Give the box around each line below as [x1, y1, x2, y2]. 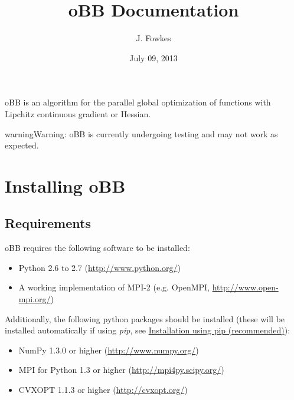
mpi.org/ [18, 293, 51, 305]
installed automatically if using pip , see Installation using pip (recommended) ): [5, 324, 290, 336]
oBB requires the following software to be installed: [5, 242, 190, 254]
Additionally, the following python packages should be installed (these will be [5, 312, 285, 325]
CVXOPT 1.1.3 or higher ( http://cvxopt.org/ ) [18, 384, 188, 396]
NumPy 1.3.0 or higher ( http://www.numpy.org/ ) [18, 343, 199, 356]
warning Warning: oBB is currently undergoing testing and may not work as [5, 127, 278, 140]
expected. [5, 139, 39, 151]
